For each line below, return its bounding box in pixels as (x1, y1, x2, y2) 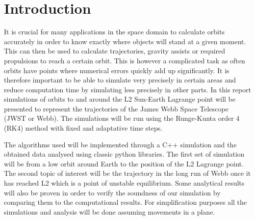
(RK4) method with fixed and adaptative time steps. (4, 123, 163, 133)
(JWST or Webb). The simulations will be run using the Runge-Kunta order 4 (4, 113, 240, 123)
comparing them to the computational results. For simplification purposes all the (4, 197, 247, 207)
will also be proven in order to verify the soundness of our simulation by (4, 187, 221, 197)
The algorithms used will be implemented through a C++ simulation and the (4, 139, 237, 149)
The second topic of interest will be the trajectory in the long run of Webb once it (4, 168, 251, 178)
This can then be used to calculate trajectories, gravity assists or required (4, 46, 226, 56)
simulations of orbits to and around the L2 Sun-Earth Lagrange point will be (4, 94, 235, 104)
